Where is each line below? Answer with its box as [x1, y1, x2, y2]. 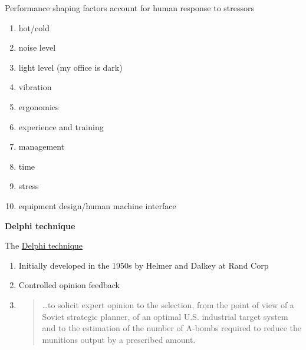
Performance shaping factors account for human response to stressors [5, 2, 255, 14]
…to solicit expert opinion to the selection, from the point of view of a [42, 298, 294, 311]
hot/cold [18, 21, 50, 34]
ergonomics [18, 100, 59, 113]
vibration [18, 81, 52, 93]
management [18, 140, 65, 153]
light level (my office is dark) [18, 61, 123, 73]
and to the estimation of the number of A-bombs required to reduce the [42, 322, 301, 334]
